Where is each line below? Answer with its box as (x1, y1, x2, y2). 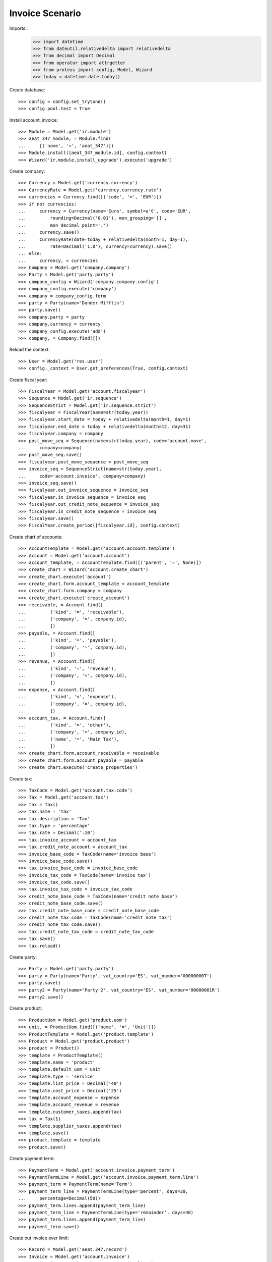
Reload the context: (9, 346, 50, 353)
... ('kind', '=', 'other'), (18, 722, 112, 728)
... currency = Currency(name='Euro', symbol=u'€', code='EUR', (18, 208, 191, 214)
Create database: (9, 87, 45, 93)
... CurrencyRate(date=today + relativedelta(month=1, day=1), (18, 236, 188, 242)
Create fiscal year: (9, 377, 48, 383)
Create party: (9, 954, 37, 960)
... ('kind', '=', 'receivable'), (18, 609, 125, 615)
